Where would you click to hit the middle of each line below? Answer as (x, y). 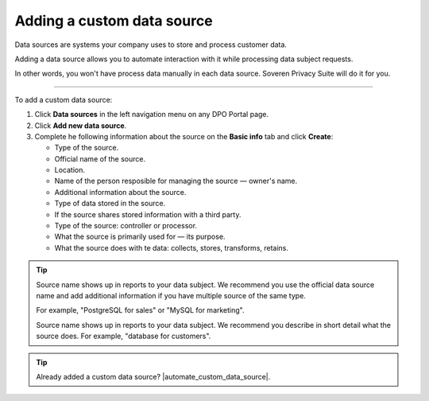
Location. (70, 170)
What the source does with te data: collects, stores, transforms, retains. (172, 247)
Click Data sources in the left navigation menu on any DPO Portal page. (152, 115)
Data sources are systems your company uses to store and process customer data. (151, 45)
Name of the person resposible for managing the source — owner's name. (176, 181)
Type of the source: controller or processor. (126, 226)
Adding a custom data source (114, 21)
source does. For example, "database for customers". (124, 336)
